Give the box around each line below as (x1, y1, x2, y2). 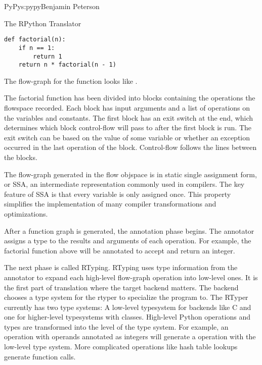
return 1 (33, 53, 62, 60)
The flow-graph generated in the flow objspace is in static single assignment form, (4, 169, 257, 179)
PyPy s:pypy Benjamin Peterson (4, 1, 100, 11)
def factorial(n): (4, 36, 66, 43)
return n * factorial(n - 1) (18, 61, 116, 69)
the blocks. (4, 151, 37, 162)
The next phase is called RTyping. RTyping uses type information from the (4, 262, 238, 273)
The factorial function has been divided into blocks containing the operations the (4, 92, 255, 103)
